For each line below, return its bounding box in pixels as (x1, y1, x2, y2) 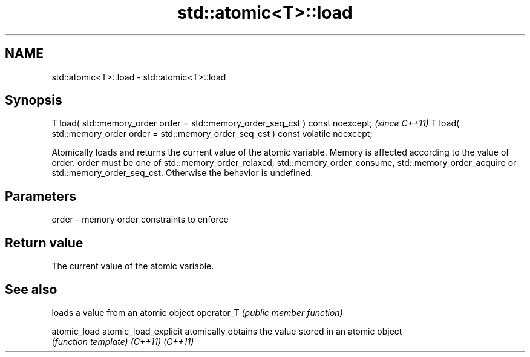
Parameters (5, 188, 76, 204)
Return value (5, 235, 83, 251)
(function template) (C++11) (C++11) (51, 336, 194, 347)
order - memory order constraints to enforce (51, 214, 229, 225)
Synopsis (5, 93, 62, 108)
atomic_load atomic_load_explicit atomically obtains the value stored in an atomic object (51, 326, 402, 336)
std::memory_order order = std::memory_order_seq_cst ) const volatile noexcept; (51, 128, 373, 139)
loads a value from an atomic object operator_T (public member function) (51, 307, 343, 318)
